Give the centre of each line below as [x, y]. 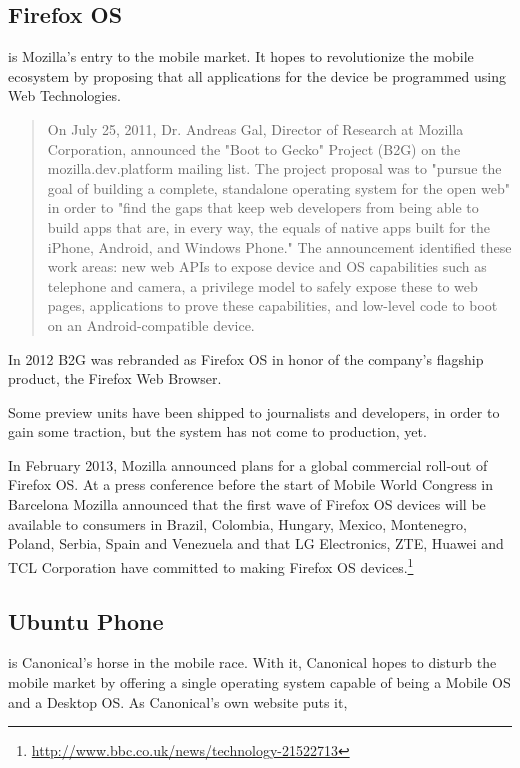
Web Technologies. [64, 95]
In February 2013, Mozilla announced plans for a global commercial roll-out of [248, 464]
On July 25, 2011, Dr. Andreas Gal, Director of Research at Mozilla [255, 128]
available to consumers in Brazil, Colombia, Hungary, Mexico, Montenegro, [238, 523]
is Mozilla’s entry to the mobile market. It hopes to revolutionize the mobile [241, 56]
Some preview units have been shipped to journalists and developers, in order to [254, 411]
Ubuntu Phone [86, 620]
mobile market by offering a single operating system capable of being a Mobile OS [259, 681]
